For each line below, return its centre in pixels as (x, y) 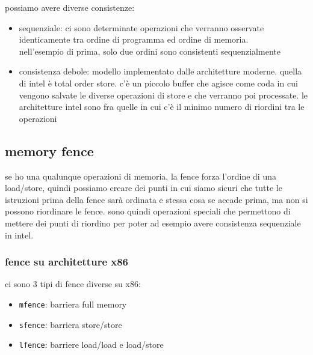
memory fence (49, 150)
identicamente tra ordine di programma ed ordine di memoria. (134, 39)
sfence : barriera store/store (70, 324)
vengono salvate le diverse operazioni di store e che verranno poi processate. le (163, 95)
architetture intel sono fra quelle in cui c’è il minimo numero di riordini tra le (162, 107)
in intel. (19, 235)
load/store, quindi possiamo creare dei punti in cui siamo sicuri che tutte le (144, 188)
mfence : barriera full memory (73, 304)
